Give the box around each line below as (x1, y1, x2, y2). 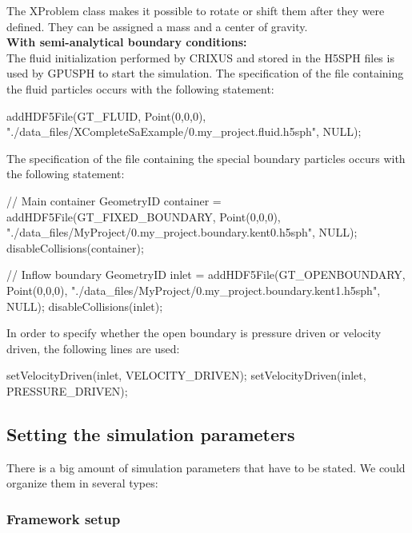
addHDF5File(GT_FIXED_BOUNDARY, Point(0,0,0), (6, 208, 281, 225)
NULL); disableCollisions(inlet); (6, 297, 163, 314)
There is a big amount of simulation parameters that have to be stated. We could (6, 459, 406, 475)
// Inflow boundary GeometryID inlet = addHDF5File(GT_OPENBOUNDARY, (6, 266, 406, 283)
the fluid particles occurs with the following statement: (6, 80, 274, 97)
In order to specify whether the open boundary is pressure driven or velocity (6, 324, 382, 341)
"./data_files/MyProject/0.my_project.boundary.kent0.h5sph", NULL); (6, 224, 358, 241)
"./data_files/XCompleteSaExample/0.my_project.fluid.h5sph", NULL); (6, 123, 362, 140)
